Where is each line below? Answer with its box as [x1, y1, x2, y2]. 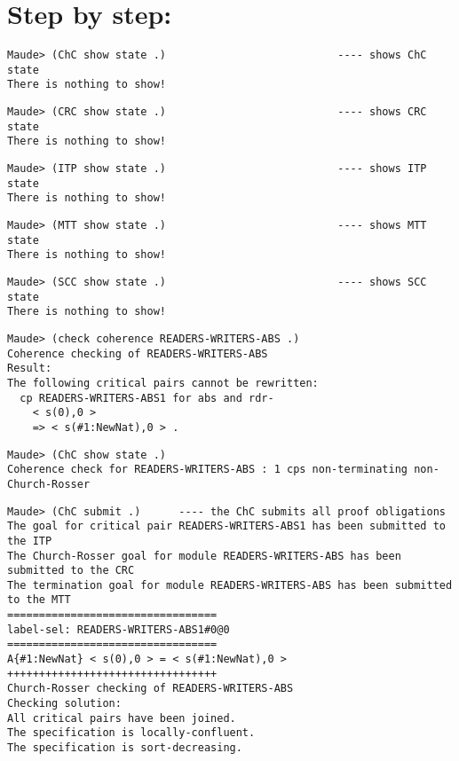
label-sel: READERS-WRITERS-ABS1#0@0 [7, 623, 230, 636]
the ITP [7, 534, 52, 547]
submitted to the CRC [7, 564, 135, 577]
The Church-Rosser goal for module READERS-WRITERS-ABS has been [7, 549, 401, 562]
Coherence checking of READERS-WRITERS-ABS [7, 347, 268, 360]
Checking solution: [7, 697, 122, 710]
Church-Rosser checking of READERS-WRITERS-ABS [7, 682, 294, 695]
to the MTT [7, 593, 71, 607]
